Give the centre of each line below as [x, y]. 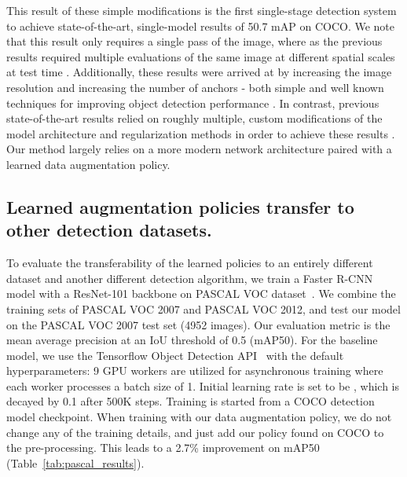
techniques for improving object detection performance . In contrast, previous [193, 103]
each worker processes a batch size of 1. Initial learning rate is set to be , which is [203, 385]
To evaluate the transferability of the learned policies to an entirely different [190, 263]
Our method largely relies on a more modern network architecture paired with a [199, 149]
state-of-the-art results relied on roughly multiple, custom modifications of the [194, 118]
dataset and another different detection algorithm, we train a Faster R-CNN [190, 278]
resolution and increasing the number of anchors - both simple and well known [195, 87]
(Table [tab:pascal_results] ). [75, 462]
